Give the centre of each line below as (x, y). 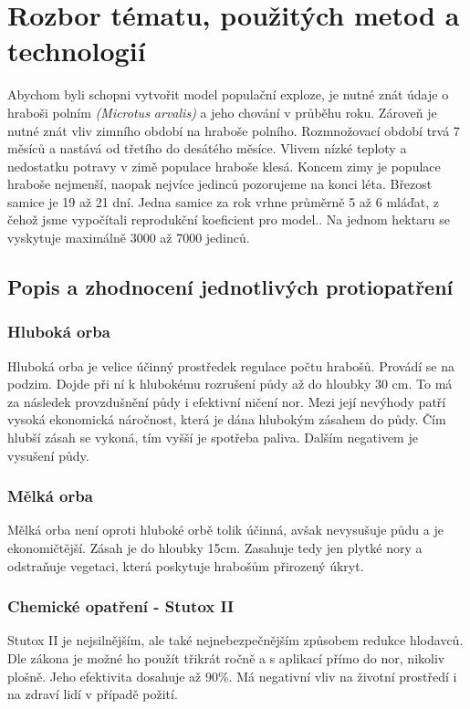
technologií (77, 51)
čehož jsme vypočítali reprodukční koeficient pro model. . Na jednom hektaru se (229, 219)
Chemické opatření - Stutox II (121, 606)
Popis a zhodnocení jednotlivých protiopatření (230, 287)
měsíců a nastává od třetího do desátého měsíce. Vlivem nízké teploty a (207, 148)
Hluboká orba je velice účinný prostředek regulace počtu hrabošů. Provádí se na (231, 365)
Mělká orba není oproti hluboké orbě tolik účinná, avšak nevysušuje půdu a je (225, 530)
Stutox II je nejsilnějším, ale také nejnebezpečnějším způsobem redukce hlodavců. (235, 640)
